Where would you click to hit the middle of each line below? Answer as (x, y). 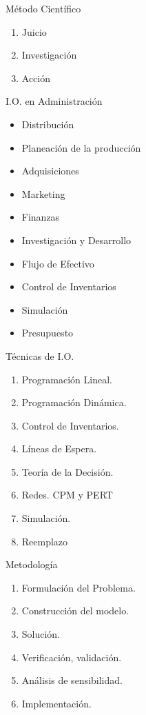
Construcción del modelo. (75, 611)
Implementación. (56, 703)
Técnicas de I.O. (40, 355)
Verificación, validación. (72, 657)
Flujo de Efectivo (58, 263)
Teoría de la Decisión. (67, 471)
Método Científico (43, 8)
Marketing (43, 193)
